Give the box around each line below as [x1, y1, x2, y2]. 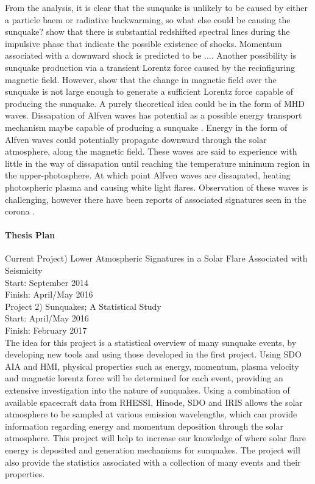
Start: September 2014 [5, 276, 88, 288]
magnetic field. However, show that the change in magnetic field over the [5, 73, 277, 86]
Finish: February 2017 [5, 324, 87, 337]
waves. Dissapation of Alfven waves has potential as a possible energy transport [5, 109, 302, 122]
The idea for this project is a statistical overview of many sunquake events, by [5, 335, 297, 348]
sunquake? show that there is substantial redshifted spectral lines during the [5, 25, 290, 38]
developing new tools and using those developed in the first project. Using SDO [5, 348, 302, 361]
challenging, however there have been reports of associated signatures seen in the [5, 193, 306, 205]
